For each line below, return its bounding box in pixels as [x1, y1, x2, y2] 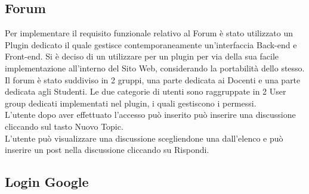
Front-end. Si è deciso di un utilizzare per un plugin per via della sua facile [5, 50, 279, 62]
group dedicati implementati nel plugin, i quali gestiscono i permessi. [5, 96, 257, 109]
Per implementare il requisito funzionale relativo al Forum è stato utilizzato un [5, 27, 293, 39]
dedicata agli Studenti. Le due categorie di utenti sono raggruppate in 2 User [5, 85, 286, 98]
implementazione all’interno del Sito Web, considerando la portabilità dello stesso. [5, 61, 305, 74]
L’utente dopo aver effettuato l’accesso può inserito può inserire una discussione [5, 108, 296, 121]
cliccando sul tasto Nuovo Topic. [5, 120, 123, 132]
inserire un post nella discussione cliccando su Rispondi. [5, 143, 209, 156]
